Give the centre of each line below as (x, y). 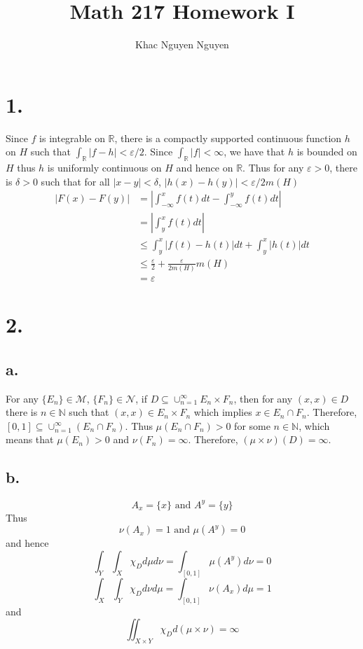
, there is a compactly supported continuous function (228, 138)
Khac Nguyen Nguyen (182, 44)
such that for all (75, 181)
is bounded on (327, 152)
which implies (223, 412)
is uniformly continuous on (104, 168)
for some (252, 425)
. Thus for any (273, 168)
